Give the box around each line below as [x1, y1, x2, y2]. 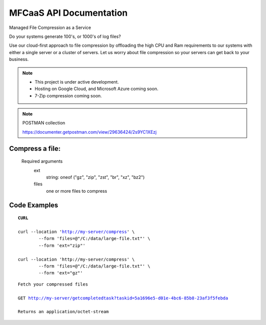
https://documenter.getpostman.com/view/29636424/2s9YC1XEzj [22, 129, 157, 135]
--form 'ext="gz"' [38, 270, 83, 276]
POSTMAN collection [22, 120, 66, 126]
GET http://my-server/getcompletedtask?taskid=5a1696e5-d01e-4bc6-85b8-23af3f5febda [18, 295, 229, 301]
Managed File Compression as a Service [9, 25, 91, 30]
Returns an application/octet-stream [18, 309, 109, 315]
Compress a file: [9, 144, 61, 152]
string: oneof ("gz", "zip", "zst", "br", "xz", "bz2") [46, 175, 145, 180]
